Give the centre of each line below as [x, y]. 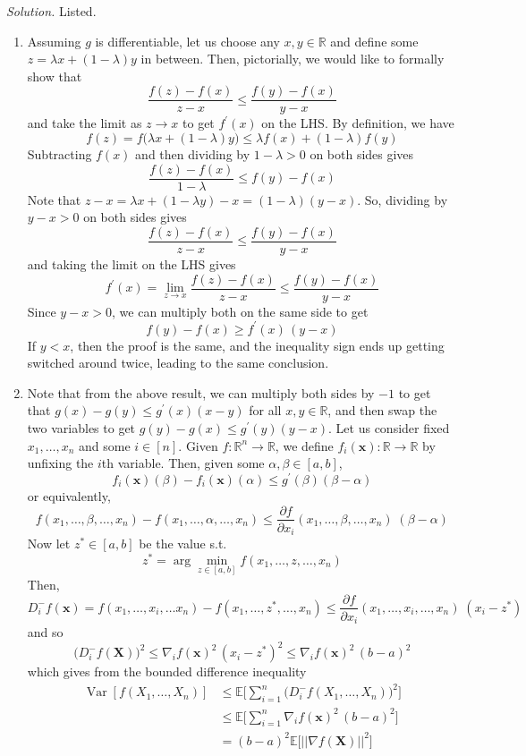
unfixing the [60, 463]
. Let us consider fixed [389, 428]
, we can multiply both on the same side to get [240, 311]
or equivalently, [69, 495]
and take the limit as [85, 123]
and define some [374, 41]
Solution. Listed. [51, 11]
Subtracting [59, 154]
